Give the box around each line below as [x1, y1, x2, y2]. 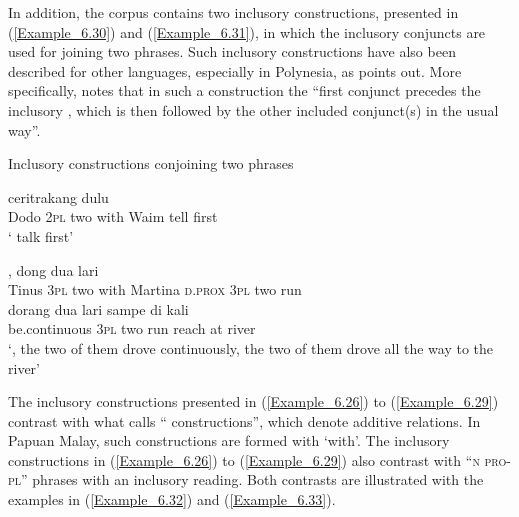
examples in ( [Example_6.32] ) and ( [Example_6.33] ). [8, 489, 336, 510]
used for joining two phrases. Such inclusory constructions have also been [8, 41, 456, 62]
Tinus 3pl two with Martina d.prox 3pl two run [8, 279, 302, 300]
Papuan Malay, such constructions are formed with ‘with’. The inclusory [8, 430, 450, 451]
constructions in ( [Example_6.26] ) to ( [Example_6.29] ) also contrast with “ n [8, 449, 480, 470]
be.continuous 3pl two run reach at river [8, 318, 256, 339]
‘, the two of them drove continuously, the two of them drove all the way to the [8, 337, 494, 358]
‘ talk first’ [8, 225, 74, 246]
